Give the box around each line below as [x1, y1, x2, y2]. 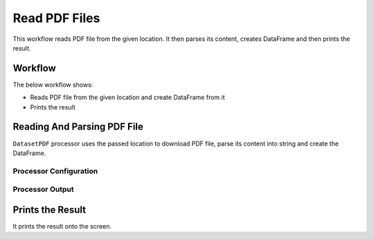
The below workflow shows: [12, 80, 93, 89]
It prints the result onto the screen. [12, 222, 112, 230]
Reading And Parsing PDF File [12, 121, 143, 133]
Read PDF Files [12, 10, 100, 26]
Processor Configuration [12, 166, 98, 176]
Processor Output [12, 184, 74, 194]
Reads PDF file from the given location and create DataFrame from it [30, 94, 225, 102]
